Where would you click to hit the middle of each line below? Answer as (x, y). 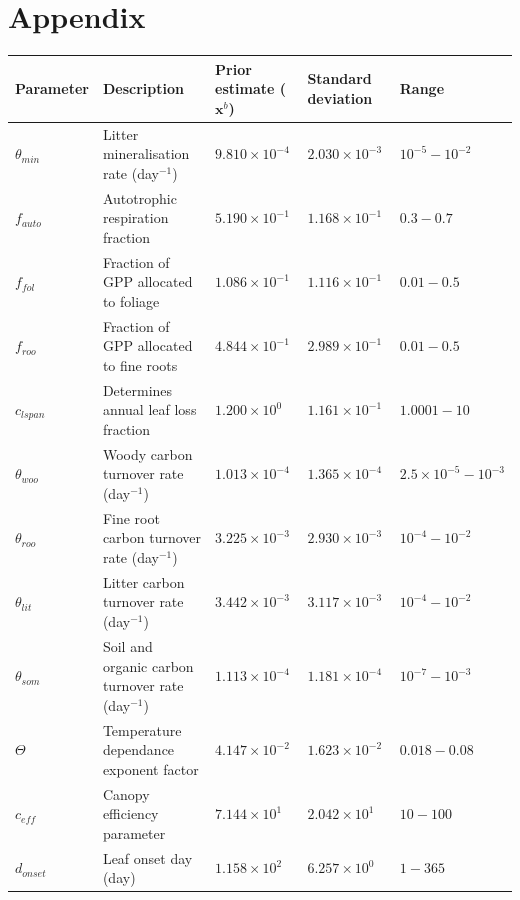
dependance (138, 749)
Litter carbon (143, 581)
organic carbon (148, 665)
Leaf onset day (147, 857)
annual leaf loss (149, 409)
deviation (340, 98)
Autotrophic (139, 197)
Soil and (127, 645)
